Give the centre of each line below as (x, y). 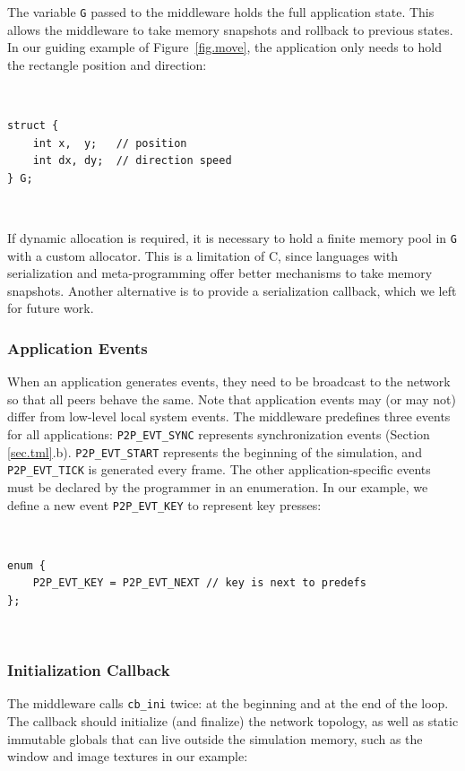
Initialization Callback (89, 670)
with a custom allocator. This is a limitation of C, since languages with (202, 255)
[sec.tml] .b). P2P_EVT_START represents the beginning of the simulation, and (215, 451)
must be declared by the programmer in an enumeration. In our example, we (218, 487)
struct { (33, 126)
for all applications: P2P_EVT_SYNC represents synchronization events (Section (219, 434)
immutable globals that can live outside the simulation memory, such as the (215, 738)
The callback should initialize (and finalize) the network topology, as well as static (233, 721)
